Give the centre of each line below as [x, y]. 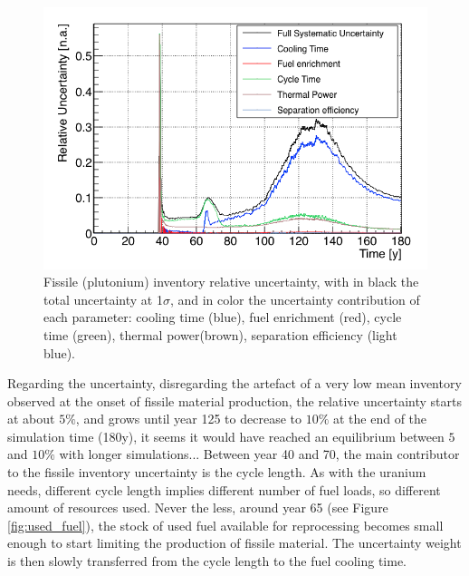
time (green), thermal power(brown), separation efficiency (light [220, 334]
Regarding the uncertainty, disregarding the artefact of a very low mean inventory [234, 383]
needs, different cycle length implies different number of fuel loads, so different [224, 489]
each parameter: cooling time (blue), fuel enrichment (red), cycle [223, 317]
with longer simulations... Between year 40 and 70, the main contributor [259, 454]
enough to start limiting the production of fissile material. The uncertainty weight [234, 543]
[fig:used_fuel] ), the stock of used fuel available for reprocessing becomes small [225, 525]
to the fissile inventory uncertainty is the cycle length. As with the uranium [217, 472]
